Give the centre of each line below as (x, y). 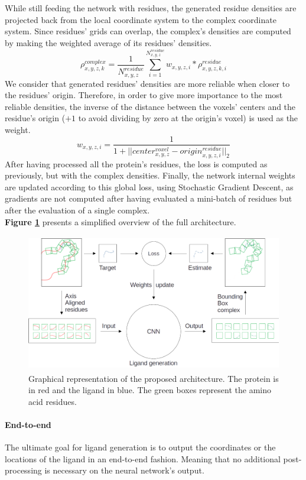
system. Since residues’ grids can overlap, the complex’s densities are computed (148, 31)
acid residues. (53, 401)
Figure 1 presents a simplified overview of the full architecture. (121, 221)
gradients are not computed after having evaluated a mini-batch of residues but (149, 198)
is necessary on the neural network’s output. (124, 470)
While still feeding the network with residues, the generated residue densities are (151, 8)
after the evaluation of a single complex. (77, 210)
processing (23, 470)
